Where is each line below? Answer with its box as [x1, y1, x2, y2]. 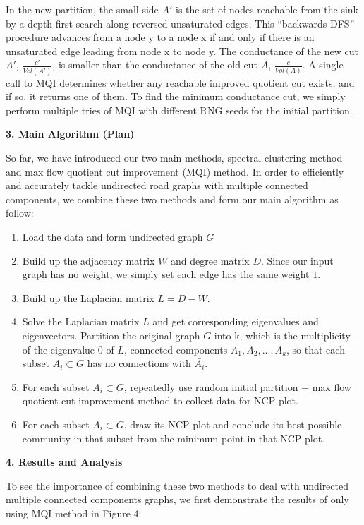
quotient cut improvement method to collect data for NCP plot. [22, 393, 298, 408]
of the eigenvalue [22, 342, 95, 356]
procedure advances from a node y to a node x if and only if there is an [6, 30, 315, 44]
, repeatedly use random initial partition [123, 379, 298, 394]
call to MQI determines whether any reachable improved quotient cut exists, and [6, 75, 355, 90]
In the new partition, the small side [6, 2, 159, 16]
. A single [302, 57, 344, 72]
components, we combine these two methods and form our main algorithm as [6, 191, 339, 206]
